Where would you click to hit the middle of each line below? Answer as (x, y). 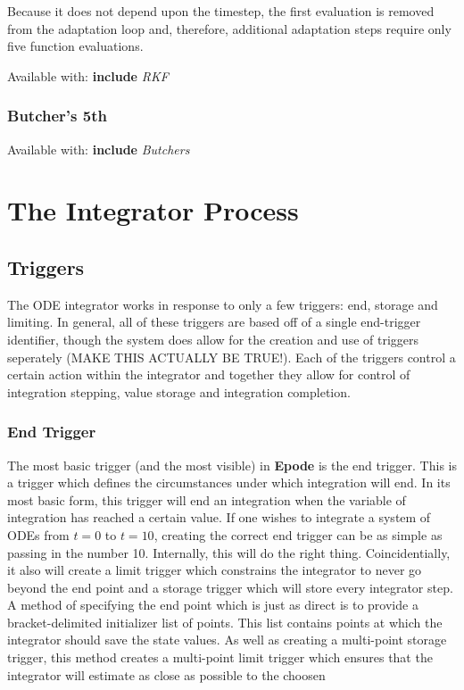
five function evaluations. (75, 46)
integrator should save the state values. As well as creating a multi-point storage (227, 640)
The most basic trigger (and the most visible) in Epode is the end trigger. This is (232, 465)
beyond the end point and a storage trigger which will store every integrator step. (230, 587)
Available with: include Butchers (99, 149)
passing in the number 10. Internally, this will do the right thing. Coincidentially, (229, 552)
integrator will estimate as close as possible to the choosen (166, 674)
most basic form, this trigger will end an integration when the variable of (207, 499)
